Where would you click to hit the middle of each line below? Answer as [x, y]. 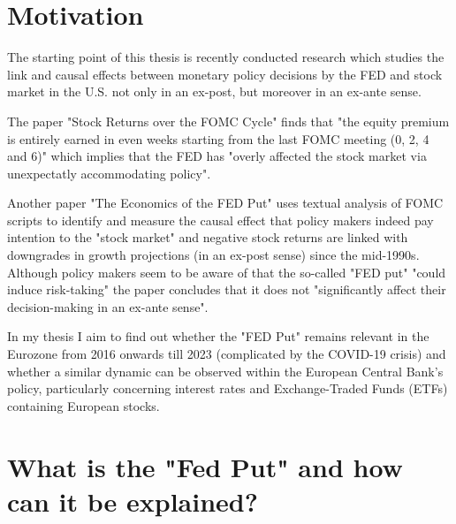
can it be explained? [133, 501]
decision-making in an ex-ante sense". [108, 306]
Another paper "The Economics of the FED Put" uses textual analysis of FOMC [225, 203]
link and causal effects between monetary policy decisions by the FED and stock [225, 74]
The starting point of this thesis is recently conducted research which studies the [226, 57]
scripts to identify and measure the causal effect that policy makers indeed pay [220, 220]
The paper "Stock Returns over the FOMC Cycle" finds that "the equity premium [228, 121]
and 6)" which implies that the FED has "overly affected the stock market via [217, 156]
